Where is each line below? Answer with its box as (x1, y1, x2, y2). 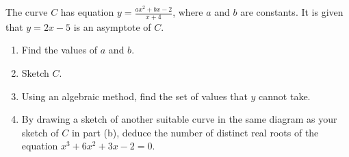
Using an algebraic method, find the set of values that (21, 88, 248, 103)
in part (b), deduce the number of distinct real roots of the (71, 125, 319, 139)
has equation (60, 5, 114, 19)
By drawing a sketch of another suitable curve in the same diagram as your (21, 112, 337, 126)
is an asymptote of (73, 19, 151, 34)
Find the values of (21, 43, 98, 57)
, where (172, 5, 203, 19)
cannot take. (259, 88, 311, 103)
